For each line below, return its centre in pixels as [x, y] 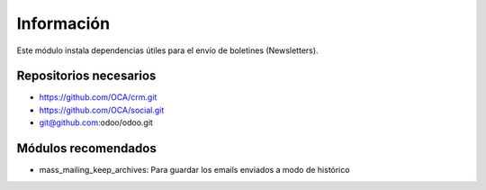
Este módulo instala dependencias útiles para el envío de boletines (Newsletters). [167, 50]
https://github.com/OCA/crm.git [98, 97]
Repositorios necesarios [86, 76]
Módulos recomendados [86, 149]
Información [63, 23]
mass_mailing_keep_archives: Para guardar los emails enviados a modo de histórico [194, 170]
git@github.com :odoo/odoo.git [96, 122]
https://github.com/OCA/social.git [102, 110]
